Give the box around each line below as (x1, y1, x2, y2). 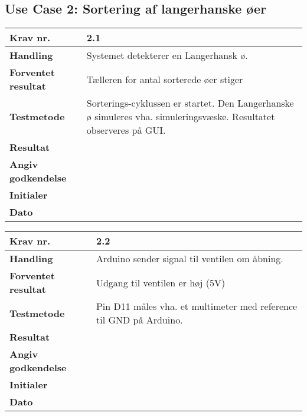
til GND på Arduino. (96, 313, 183, 327)
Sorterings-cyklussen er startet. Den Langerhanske (86, 96, 294, 110)
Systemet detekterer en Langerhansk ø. (86, 48, 248, 62)
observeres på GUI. (86, 123, 166, 137)
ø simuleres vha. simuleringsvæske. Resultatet (86, 110, 275, 124)
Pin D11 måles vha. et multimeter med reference (96, 299, 298, 313)
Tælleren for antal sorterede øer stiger (86, 72, 243, 86)
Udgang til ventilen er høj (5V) (96, 275, 226, 289)
